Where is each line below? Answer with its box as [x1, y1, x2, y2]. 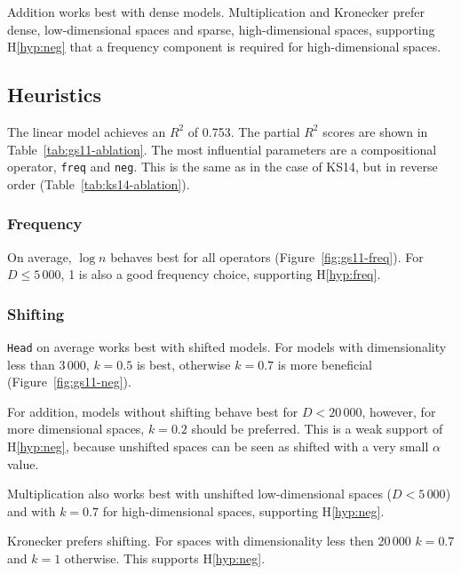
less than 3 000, [7, 355, 90, 373]
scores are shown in [322, 122, 428, 140]
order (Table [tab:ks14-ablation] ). [7, 174, 190, 193]
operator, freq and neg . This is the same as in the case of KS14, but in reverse [7, 157, 438, 176]
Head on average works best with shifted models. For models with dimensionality [7, 338, 447, 356]
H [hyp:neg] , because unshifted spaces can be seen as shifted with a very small [7, 437, 429, 456]
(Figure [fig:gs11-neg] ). [7, 372, 131, 391]
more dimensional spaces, [7, 419, 145, 438]
